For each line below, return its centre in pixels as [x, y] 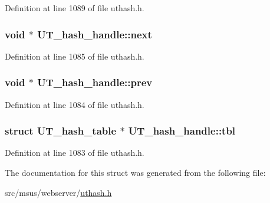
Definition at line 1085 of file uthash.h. [75, 56]
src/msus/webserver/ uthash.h [58, 192]
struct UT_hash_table [61, 131]
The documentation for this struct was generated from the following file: [135, 173]
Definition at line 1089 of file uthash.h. [75, 8]
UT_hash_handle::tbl [182, 131]
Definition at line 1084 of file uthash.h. [75, 104]
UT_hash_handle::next [95, 34]
